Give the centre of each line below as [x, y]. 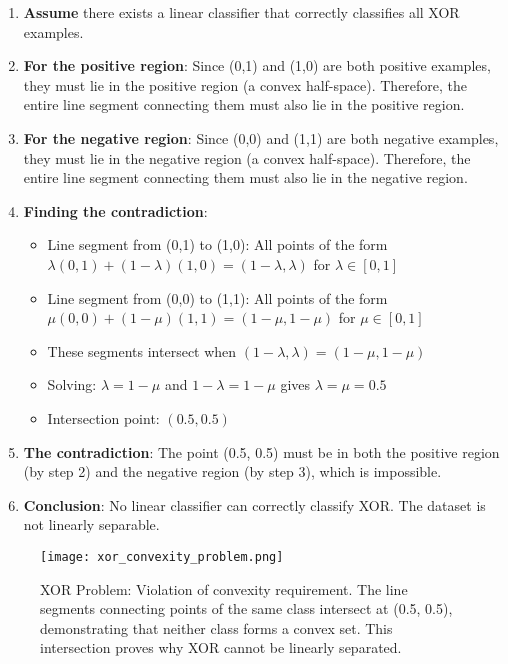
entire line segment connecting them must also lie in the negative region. [245, 177]
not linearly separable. [91, 524]
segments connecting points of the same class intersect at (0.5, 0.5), [246, 608]
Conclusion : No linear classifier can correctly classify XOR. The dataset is [254, 504]
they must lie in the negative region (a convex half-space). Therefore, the [247, 157]
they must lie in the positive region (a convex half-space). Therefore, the [245, 84]
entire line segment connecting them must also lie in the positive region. [244, 104]
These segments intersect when [142, 350]
